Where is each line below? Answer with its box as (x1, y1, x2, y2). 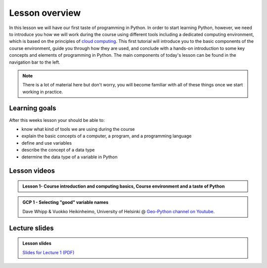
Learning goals (9, 104, 56, 113)
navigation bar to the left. (9, 59, 60, 65)
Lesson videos (9, 167, 55, 175)
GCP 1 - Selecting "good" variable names (22, 199, 109, 205)
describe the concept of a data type (21, 147, 95, 153)
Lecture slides (9, 224, 54, 232)
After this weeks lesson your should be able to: (9, 117, 105, 123)
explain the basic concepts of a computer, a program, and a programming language (21, 133, 192, 139)
